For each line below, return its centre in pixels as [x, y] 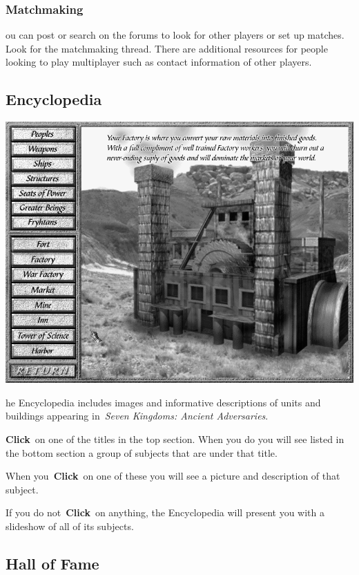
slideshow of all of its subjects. [70, 526]
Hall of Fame [52, 563]
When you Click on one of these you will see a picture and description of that [173, 476]
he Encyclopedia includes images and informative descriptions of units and [163, 402]
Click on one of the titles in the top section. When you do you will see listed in [175, 439]
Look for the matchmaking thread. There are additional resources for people [167, 48]
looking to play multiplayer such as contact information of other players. [159, 62]
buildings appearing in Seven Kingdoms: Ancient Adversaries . [137, 416]
